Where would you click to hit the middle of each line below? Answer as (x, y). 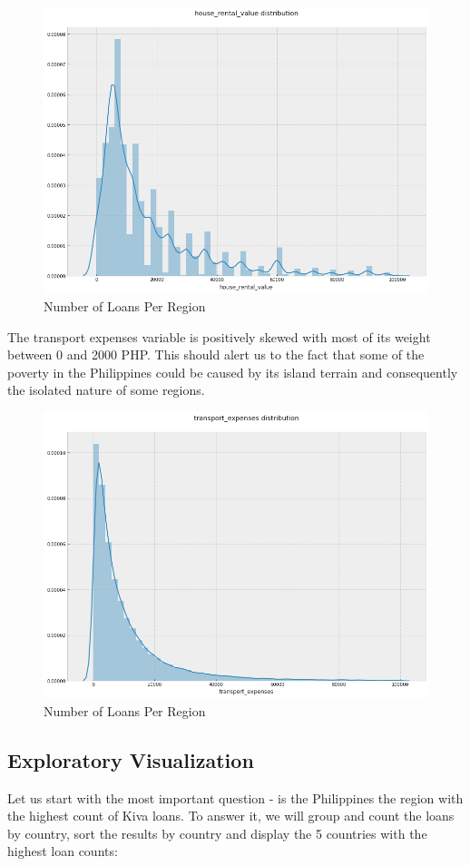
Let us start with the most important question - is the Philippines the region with (235, 797)
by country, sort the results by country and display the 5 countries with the (217, 833)
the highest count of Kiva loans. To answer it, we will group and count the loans (231, 816)
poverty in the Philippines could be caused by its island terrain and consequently (233, 372)
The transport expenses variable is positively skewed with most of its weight (219, 336)
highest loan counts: (63, 851)
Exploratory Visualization (131, 759)
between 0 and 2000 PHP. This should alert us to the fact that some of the (216, 354)
